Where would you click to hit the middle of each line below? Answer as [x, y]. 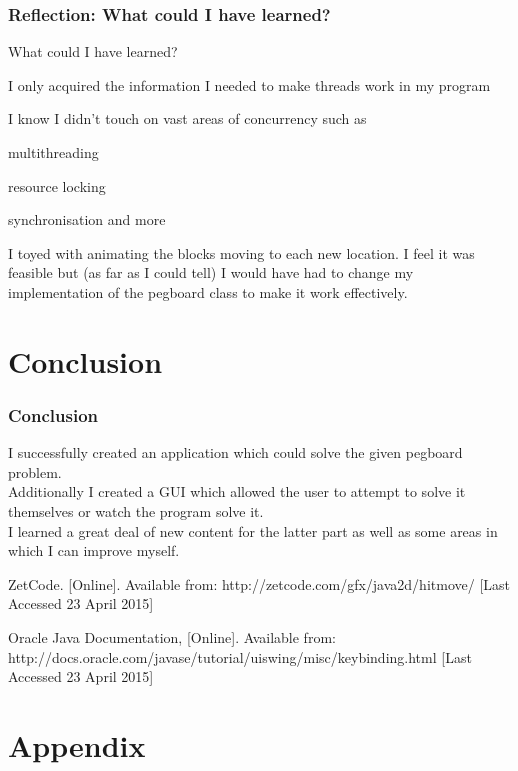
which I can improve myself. [94, 550]
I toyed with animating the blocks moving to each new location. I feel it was [241, 252]
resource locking [57, 185]
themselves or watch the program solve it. [136, 510]
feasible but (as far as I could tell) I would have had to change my [211, 272]
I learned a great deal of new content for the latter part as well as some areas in [253, 530]
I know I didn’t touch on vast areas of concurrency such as [187, 118]
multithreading [53, 152]
